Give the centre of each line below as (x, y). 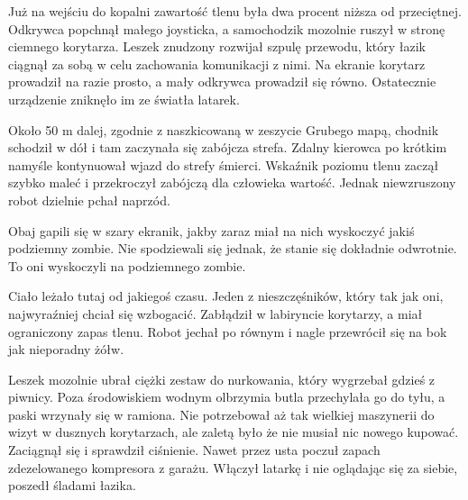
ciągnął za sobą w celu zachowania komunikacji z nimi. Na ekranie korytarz (217, 64)
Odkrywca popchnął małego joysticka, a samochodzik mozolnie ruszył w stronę (227, 28)
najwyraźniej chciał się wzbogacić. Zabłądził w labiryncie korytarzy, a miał (216, 313)
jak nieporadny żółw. (66, 349)
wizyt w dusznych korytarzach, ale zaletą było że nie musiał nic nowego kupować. (234, 432)
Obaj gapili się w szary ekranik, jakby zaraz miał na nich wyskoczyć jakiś (211, 230)
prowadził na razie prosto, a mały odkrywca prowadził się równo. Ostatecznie (222, 82)
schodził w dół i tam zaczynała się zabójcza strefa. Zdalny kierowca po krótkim (228, 147)
